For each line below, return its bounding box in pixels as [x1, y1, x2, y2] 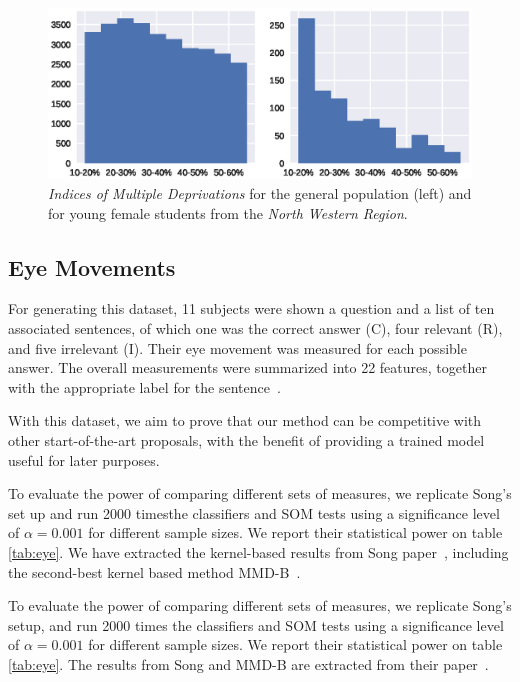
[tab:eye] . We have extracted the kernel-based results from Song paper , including [8, 541, 509, 562]
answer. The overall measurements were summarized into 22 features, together [8, 357, 487, 378]
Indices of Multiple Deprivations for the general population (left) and [48, 183, 472, 204]
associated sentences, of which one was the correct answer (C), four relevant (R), [8, 318, 503, 338]
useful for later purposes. [8, 449, 160, 470]
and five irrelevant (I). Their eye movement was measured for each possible [8, 337, 467, 358]
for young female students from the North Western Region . [48, 202, 408, 223]
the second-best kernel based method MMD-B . [8, 561, 301, 582]
